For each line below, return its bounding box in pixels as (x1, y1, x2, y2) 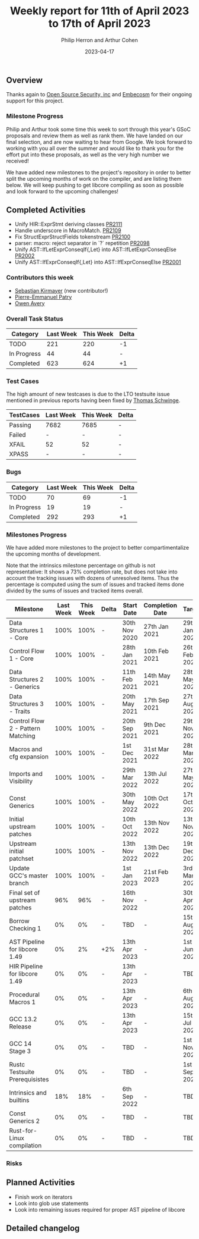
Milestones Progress (6, 531, 67, 539)
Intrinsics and (9, 1089, 47, 1097)
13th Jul (143, 769, 167, 777)
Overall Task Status (6, 314, 63, 322)
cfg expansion (9, 752, 49, 761)
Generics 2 (9, 1116, 40, 1125)
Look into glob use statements (14, 1200, 89, 1207)
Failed (9, 431, 26, 439)
